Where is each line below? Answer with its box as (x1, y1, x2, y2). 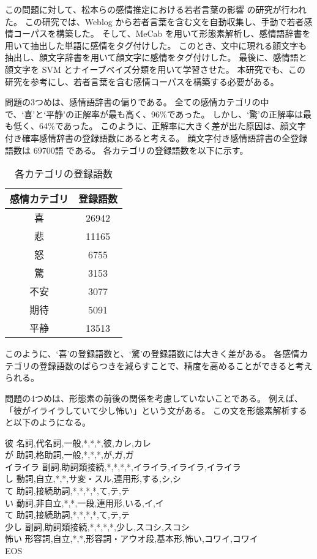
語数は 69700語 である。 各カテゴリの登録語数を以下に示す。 (5, 143, 248, 156)
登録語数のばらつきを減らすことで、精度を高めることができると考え (39, 359, 313, 372)
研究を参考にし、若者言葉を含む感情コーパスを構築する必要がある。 (5, 75, 279, 88)
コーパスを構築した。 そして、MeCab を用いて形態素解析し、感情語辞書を (13, 27, 311, 40)
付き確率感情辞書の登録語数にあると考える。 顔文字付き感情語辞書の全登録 (5, 131, 308, 144)
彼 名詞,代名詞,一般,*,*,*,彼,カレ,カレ (5, 436, 151, 449)
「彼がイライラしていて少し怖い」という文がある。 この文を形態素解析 (5, 403, 290, 416)
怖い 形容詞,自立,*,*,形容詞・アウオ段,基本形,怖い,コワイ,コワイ (5, 532, 258, 545)
